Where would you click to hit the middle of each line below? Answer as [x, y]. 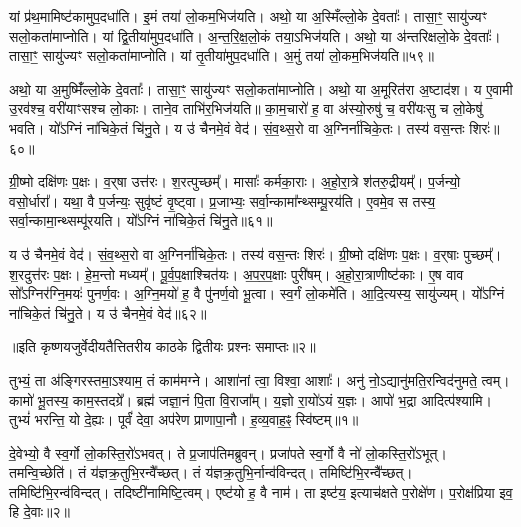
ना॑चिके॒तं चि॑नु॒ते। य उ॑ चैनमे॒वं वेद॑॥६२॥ [108, 312]
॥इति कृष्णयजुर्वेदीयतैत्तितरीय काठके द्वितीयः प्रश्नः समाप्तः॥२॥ [162, 346]
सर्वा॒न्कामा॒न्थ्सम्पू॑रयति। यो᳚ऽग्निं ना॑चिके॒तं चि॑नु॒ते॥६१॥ [141, 220]
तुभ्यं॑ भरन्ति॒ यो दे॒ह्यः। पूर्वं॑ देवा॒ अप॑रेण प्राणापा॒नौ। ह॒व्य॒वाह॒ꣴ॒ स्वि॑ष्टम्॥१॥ [184, 419]
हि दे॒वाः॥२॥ [39, 511]
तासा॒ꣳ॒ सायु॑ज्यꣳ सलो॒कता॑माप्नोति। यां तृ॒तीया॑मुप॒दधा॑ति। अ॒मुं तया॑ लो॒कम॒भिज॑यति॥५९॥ [221, 55]
